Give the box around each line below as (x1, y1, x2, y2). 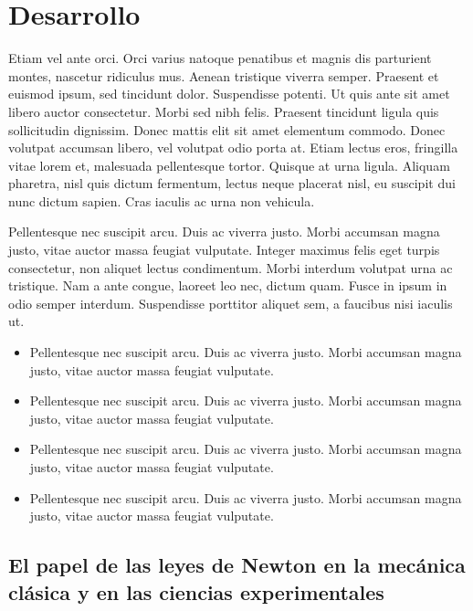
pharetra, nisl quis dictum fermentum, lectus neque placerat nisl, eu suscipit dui (8, 174, 456, 193)
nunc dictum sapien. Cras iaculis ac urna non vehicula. (8, 191, 315, 210)
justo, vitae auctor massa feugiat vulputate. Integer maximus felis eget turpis (8, 240, 440, 259)
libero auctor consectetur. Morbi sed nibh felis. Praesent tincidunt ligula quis (8, 101, 439, 121)
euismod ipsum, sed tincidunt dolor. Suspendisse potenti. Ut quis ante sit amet (8, 84, 450, 103)
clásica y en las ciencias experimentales (8, 577, 384, 606)
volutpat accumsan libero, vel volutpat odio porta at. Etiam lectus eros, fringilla (8, 138, 458, 157)
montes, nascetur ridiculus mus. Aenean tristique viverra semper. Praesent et (8, 66, 439, 85)
